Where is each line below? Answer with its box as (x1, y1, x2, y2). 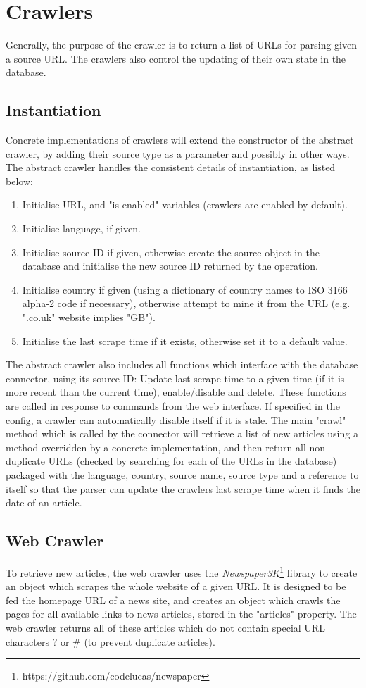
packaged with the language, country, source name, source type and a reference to (6, 467, 359, 482)
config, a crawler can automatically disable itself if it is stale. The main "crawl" (6, 412, 346, 427)
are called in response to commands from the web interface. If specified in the (6, 399, 340, 413)
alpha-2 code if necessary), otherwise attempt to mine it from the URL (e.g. (22, 296, 351, 311)
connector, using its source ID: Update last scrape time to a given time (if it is (6, 370, 345, 385)
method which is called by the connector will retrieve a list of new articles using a (6, 426, 358, 441)
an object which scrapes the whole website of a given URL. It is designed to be (6, 579, 346, 594)
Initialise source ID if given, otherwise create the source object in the (22, 244, 320, 259)
